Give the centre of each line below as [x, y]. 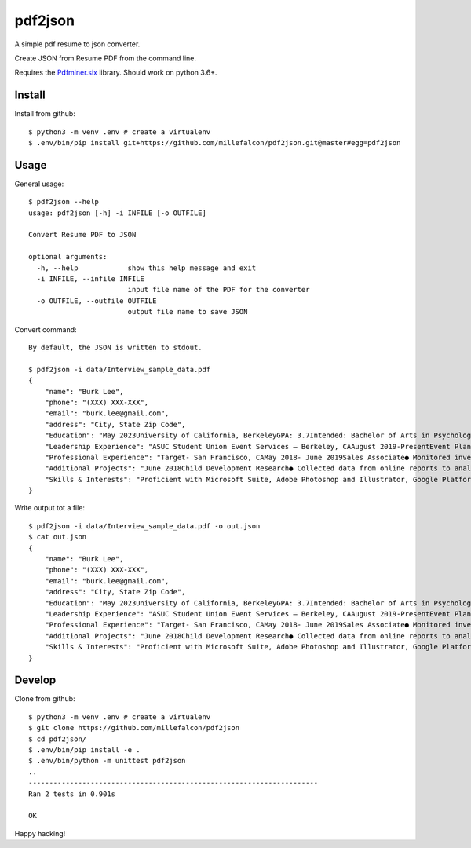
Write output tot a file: [50, 508]
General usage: [39, 184]
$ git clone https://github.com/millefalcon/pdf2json [134, 728]
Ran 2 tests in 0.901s [72, 794]
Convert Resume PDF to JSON [82, 235]
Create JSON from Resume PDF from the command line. [105, 58]
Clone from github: [45, 699]
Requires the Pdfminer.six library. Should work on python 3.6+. [116, 73]
